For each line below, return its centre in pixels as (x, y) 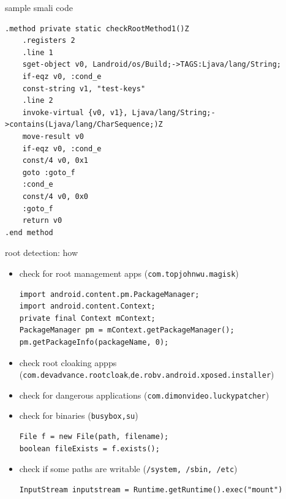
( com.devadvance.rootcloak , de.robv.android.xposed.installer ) (147, 374)
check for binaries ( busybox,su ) (79, 415)
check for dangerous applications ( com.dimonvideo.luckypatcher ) (144, 395)
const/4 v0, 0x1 (55, 161)
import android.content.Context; (87, 306)
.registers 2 (49, 41)
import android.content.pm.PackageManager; (109, 294)
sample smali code (39, 7)
